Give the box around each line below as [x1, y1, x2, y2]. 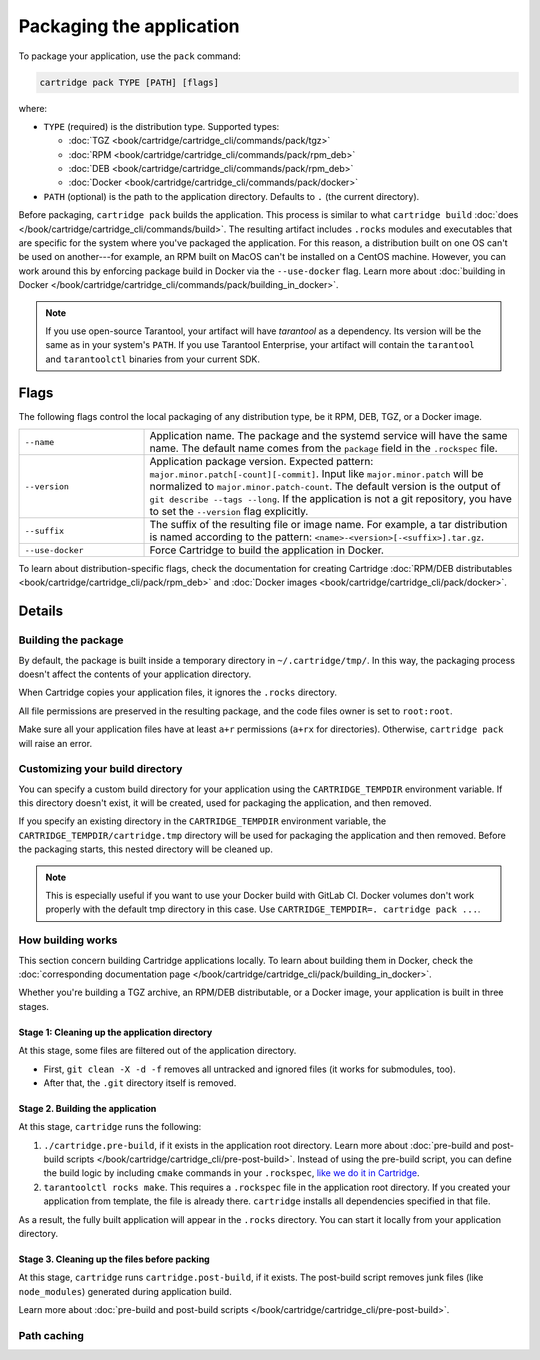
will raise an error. [18, 737, 93, 749]
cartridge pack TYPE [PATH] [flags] [39, 76, 220, 88]
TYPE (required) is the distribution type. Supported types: [43, 120, 280, 132]
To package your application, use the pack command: [18, 50, 241, 62]
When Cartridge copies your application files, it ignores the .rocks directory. [18, 686, 338, 699]
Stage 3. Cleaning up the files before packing [18, 1253, 210, 1265]
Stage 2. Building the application [18, 1102, 157, 1114]
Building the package [18, 633, 124, 647]
